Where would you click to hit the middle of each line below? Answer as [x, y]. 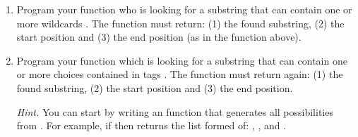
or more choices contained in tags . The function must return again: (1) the [180, 74]
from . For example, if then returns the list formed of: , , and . [151, 125]
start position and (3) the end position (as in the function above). [159, 37]
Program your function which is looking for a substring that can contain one [182, 60]
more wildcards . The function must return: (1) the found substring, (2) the [180, 23]
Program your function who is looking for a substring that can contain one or [184, 9]
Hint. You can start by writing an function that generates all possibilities [175, 111]
